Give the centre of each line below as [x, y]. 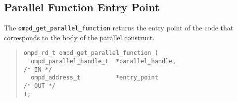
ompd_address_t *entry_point [95, 78]
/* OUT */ [40, 86]
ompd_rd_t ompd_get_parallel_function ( [91, 53]
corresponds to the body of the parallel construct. [79, 37]
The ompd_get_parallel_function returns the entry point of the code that [119, 28]
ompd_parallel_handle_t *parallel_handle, [103, 62]
